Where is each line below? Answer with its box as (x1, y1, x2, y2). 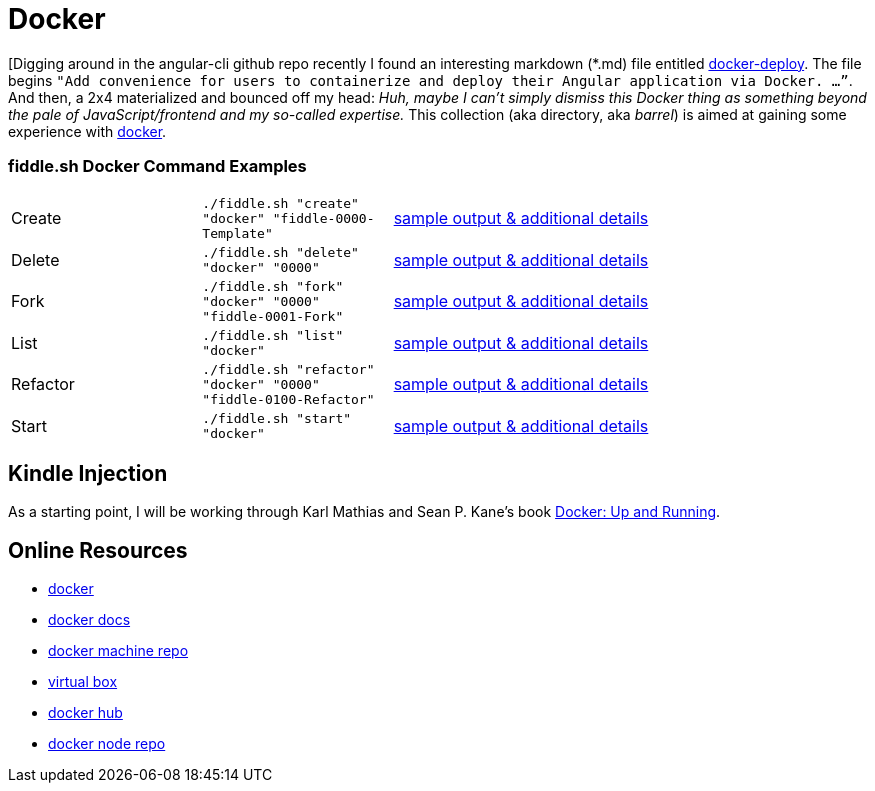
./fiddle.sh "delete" (202, 244, 359, 260)
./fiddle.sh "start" (202, 410, 352, 426)
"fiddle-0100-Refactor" (202, 391, 375, 407)
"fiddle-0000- (272, 210, 375, 226)
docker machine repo (48, 642, 189, 660)
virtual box (48, 673, 118, 691)
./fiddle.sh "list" (202, 327, 344, 343)
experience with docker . (8, 122, 167, 140)
